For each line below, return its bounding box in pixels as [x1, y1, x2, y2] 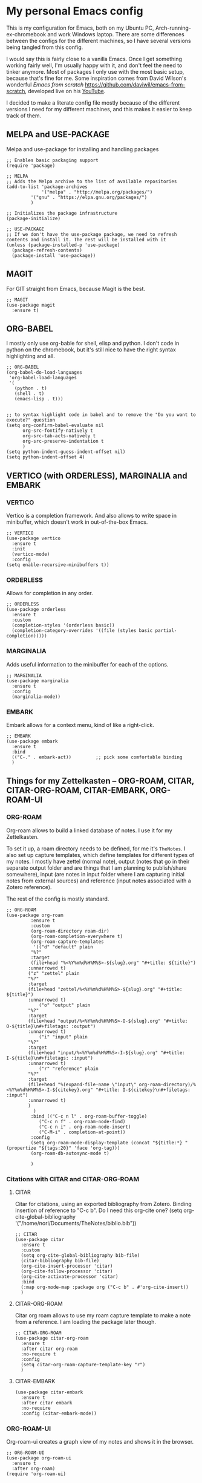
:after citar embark [21, 1400, 73, 1406]
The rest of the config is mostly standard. [6, 895, 109, 902]
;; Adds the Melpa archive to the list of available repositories [6, 178, 177, 184]
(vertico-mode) [11, 552, 50, 558]
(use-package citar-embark [15, 1389, 83, 1395]
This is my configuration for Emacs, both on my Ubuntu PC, [6, 24, 154, 31]
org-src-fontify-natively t [22, 428, 94, 434]
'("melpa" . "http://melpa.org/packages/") [41, 189, 153, 195]
